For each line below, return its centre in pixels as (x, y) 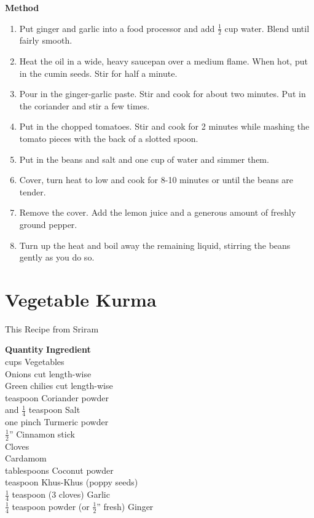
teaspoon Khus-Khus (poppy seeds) (72, 482)
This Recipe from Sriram (52, 328)
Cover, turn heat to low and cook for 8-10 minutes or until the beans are (156, 180)
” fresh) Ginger (125, 506)
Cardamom (26, 458)
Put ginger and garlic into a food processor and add (117, 28)
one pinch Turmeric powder (57, 422)
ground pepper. (48, 224)
